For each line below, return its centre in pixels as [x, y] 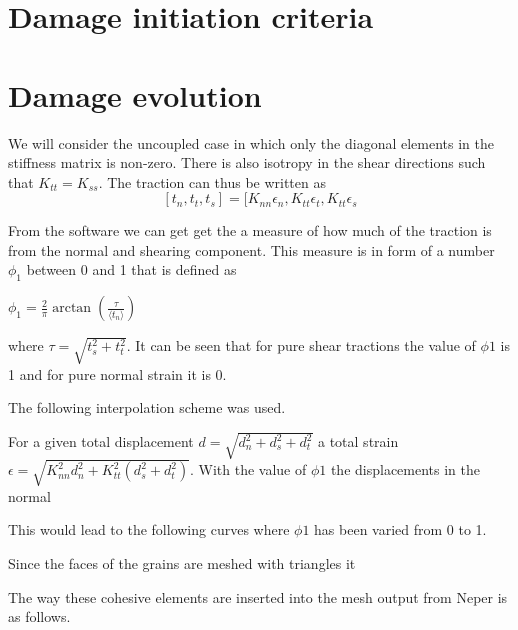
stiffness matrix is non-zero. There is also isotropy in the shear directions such [247, 162]
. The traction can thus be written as [212, 181]
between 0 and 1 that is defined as [131, 269]
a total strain [358, 441]
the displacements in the [405, 469]
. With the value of [248, 469]
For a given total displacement [101, 441]
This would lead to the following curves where [149, 529]
